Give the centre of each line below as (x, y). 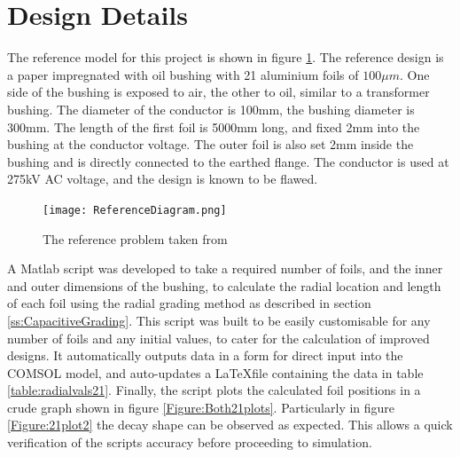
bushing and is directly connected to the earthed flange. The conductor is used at (228, 161)
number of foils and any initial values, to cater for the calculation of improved (218, 338)
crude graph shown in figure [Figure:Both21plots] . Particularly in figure (201, 407)
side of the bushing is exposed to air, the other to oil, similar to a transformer (218, 92)
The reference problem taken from (135, 238)
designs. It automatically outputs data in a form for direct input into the (205, 355)
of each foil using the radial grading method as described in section (189, 303)
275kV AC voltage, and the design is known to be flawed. (163, 179)
